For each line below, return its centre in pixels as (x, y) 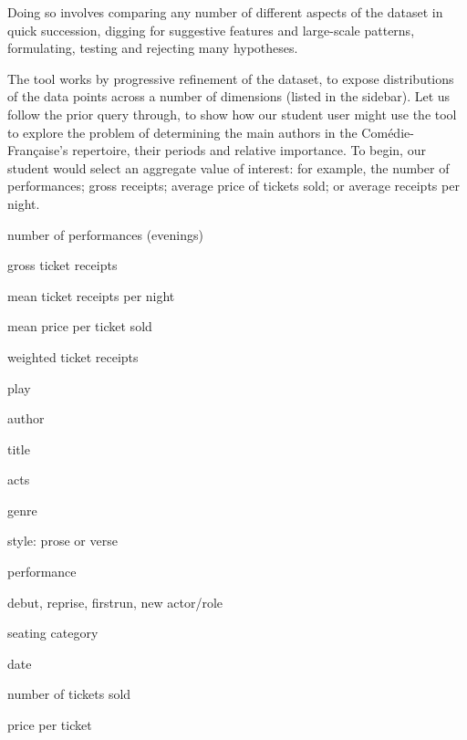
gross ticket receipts (62, 265)
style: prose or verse (62, 541)
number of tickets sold (69, 694)
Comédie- (388, 132)
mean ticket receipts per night (91, 295)
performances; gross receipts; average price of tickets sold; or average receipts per (233, 186)
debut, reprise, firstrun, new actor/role (115, 602)
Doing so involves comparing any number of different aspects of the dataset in (225, 12)
